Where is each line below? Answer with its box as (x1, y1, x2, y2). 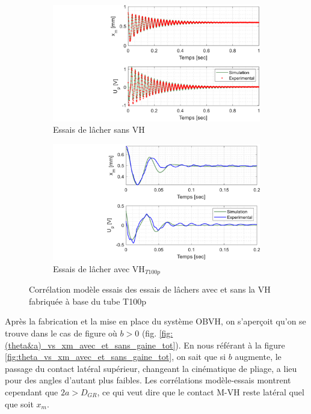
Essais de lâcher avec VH (53, 262, 145, 275)
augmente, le (235, 350, 282, 363)
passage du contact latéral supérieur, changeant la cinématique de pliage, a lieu (5, 362, 297, 374)
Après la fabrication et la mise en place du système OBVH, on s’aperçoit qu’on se (5, 315, 306, 327)
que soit (5, 397, 34, 410)
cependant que (5, 385, 58, 398)
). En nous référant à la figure (175, 338, 285, 351)
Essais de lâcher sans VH (53, 123, 145, 136)
